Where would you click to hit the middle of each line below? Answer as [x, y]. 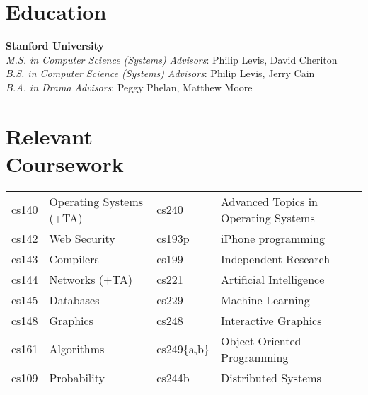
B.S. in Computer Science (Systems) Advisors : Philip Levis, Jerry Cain [160, 73]
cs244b [173, 377]
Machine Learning [265, 299]
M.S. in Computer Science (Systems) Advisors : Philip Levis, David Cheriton [172, 59]
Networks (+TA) [91, 279]
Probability [77, 377]
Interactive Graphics [271, 320]
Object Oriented [261, 340]
